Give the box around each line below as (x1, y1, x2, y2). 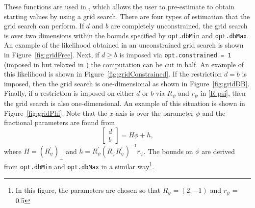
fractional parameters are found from (4, 117, 115, 128)
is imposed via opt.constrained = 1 (119, 50, 231, 60)
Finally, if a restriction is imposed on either (4, 88, 134, 98)
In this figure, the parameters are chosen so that (15, 185, 161, 195)
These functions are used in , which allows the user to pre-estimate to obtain (4, 1, 234, 11)
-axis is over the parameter (113, 107, 194, 118)
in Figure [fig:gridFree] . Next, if (4, 50, 100, 60)
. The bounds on (143, 146, 193, 156)
